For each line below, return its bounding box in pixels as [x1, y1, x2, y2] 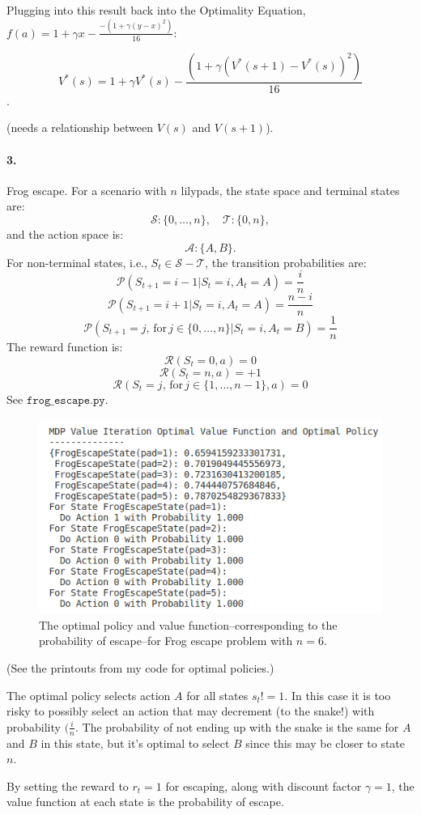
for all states [186, 686, 249, 703]
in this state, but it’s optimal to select [40, 734, 230, 751]
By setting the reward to [6, 777, 129, 794]
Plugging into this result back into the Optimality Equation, [6, 2, 306, 18]
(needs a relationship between [6, 119, 154, 136]
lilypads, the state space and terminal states [181, 181, 400, 198]
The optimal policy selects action [6, 686, 171, 703]
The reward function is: [6, 338, 123, 355]
